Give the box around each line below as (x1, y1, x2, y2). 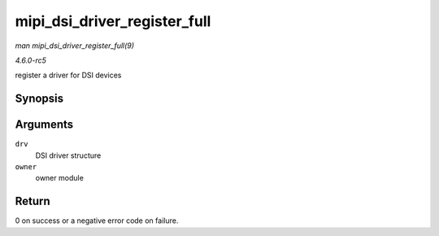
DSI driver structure (35, 151, 102, 160)
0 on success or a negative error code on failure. (15, 216, 179, 225)
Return (15, 194, 50, 208)
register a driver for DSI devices (15, 70, 122, 81)
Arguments (15, 118, 74, 132)
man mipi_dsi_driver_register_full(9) (15, 41, 134, 50)
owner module (35, 173, 85, 183)
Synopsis (15, 92, 64, 106)
